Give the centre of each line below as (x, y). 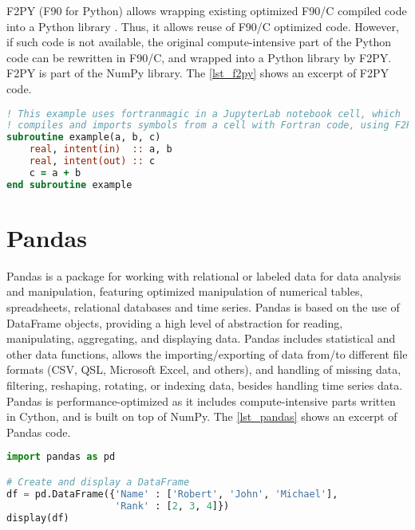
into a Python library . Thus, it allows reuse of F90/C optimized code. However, (203, 26)
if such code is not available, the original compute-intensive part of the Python (199, 42)
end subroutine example (69, 185)
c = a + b (55, 173)
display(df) (38, 518)
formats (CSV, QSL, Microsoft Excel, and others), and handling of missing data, (204, 369)
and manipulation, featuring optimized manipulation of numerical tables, (185, 291)
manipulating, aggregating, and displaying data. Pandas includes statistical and (201, 338)
